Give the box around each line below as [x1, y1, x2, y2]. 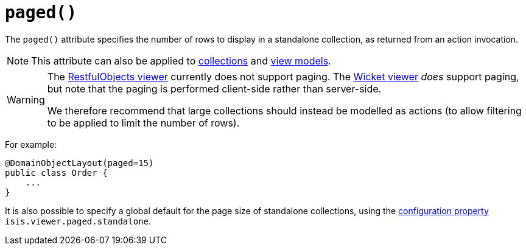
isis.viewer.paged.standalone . [5, 215, 152, 226]
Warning [7, 93, 45, 106]
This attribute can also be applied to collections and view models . [31, 54, 331, 67]
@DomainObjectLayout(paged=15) [5, 158, 154, 168]
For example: [5, 139, 57, 150]
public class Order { [5, 167, 108, 178]
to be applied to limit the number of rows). [47, 116, 240, 129]
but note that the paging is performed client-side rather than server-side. [47, 82, 382, 95]
